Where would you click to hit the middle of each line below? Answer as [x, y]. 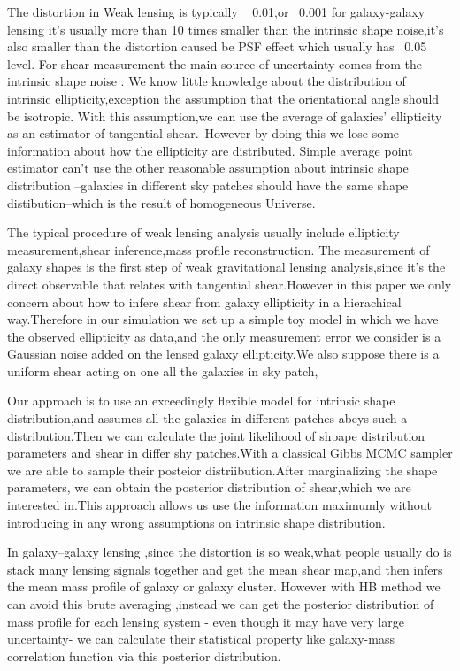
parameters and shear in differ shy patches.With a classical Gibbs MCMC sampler [230, 453]
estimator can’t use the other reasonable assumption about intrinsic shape [208, 168]
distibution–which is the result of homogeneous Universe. [161, 202]
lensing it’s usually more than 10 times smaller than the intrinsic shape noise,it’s [226, 29]
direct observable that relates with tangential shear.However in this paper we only [230, 284]
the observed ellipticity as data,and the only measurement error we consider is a [224, 336]
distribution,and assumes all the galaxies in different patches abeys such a [207, 418]
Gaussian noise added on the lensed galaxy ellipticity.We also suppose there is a [223, 354]
